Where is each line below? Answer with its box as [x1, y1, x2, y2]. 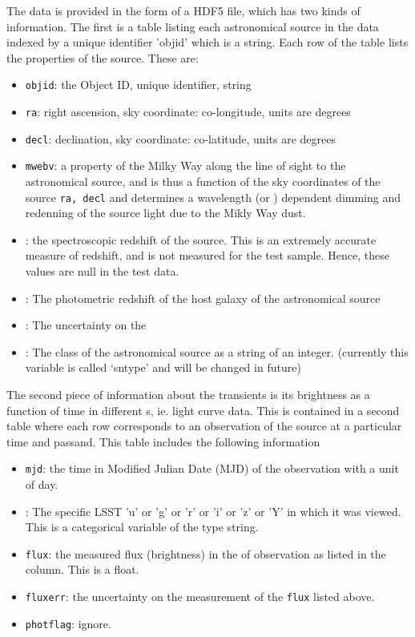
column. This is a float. [25, 561, 139, 578]
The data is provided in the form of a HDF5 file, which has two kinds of [6, 2, 361, 18]
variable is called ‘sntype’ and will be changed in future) [25, 359, 301, 376]
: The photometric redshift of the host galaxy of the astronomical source [25, 289, 381, 306]
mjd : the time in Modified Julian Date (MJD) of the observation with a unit [25, 460, 399, 477]
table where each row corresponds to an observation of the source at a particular [6, 417, 402, 434]
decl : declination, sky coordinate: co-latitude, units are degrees [25, 130, 336, 147]
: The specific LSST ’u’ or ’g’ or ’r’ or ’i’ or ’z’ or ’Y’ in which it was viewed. [25, 502, 401, 519]
